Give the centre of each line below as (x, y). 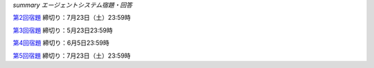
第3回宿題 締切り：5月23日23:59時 (63, 30)
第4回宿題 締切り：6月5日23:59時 (61, 43)
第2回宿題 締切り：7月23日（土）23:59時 (72, 18)
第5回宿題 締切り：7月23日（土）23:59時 (72, 56)
